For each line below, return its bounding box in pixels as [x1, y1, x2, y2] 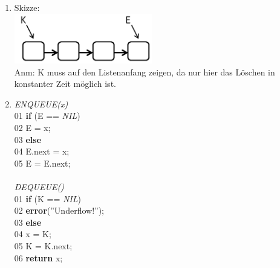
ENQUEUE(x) [14, 97, 68, 110]
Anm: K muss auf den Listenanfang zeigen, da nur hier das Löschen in [14, 65, 275, 78]
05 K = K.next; [14, 239, 73, 252]
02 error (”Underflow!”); [14, 204, 104, 217]
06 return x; [14, 251, 63, 264]
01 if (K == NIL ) [14, 192, 82, 205]
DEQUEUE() [14, 180, 64, 193]
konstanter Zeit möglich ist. [14, 77, 116, 90]
